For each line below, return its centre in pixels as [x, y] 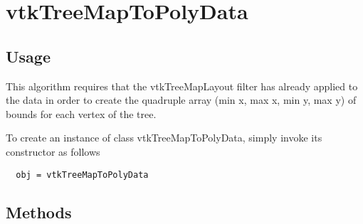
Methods [39, 212]
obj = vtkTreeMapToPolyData [82, 175]
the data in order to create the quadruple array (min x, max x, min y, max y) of [181, 100]
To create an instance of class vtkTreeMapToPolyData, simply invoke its [164, 138]
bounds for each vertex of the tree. [81, 113]
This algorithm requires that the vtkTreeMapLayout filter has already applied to [182, 86]
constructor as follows [53, 151]
